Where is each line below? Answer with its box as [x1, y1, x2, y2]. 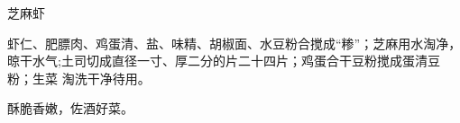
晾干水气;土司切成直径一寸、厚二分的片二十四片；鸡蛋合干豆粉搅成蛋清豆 [7, 51, 440, 70]
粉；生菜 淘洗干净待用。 [7, 68, 151, 87]
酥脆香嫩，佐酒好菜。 [7, 99, 133, 118]
